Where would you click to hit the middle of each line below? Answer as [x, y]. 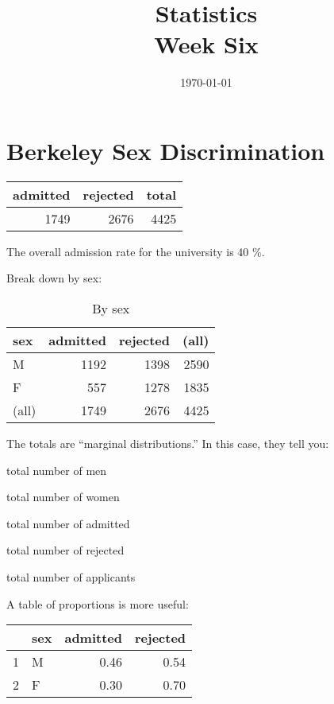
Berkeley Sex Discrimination [166, 150]
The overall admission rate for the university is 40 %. [136, 251]
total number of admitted [68, 523]
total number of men [57, 470]
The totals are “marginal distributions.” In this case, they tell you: [168, 443]
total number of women [63, 497]
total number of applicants [71, 577]
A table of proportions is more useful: [98, 603]
